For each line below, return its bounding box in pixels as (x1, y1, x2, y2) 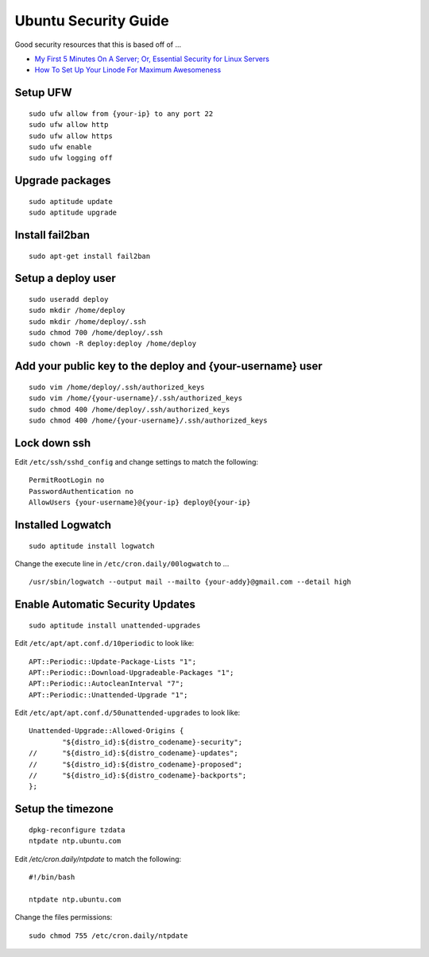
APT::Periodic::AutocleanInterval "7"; (29, 679, 184, 689)
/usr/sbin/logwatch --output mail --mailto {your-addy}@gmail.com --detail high (29, 577, 352, 587)
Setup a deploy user (14, 272, 117, 285)
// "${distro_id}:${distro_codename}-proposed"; (29, 759, 242, 769)
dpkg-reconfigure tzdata (29, 825, 126, 834)
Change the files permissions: (14, 913, 113, 922)
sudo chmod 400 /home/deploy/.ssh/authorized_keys (29, 405, 230, 414)
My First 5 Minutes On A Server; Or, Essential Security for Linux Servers (34, 54, 270, 64)
